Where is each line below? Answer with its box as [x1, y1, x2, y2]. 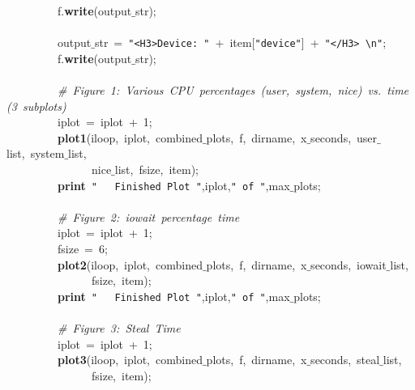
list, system [6, 145, 65, 162]
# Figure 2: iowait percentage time [58, 208, 240, 225]
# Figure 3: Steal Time [58, 320, 181, 337]
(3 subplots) [6, 97, 66, 114]
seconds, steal [310, 351, 380, 368]
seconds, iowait [310, 256, 387, 273]
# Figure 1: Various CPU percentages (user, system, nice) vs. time [58, 82, 409, 99]
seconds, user [310, 129, 378, 146]
